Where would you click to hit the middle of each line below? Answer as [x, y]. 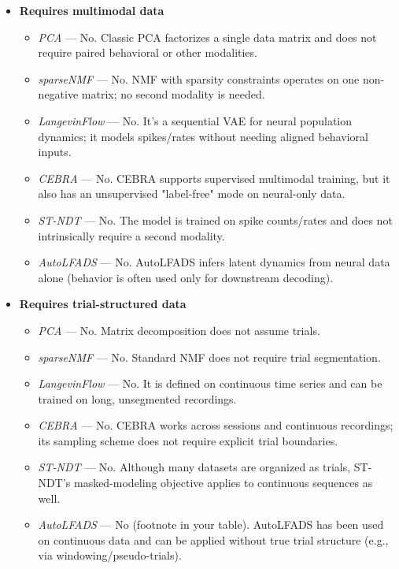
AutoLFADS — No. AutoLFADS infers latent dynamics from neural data [214, 262]
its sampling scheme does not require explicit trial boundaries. [188, 440]
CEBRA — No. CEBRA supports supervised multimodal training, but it [214, 178]
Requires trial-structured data [103, 304]
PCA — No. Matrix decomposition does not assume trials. [179, 330]
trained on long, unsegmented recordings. [137, 398]
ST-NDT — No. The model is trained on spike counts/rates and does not [215, 219]
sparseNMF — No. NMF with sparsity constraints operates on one [199, 78]
